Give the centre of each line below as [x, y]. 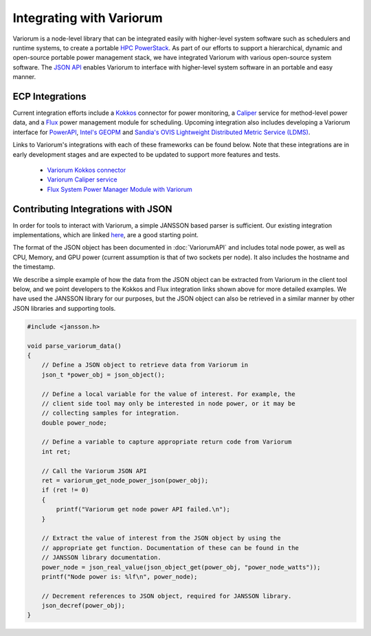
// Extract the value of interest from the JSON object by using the [161, 538]
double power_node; [75, 423]
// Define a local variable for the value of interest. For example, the [168, 394]
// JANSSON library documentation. [101, 558]
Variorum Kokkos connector [87, 170]
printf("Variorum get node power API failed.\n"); [143, 509]
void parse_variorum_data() [74, 346]
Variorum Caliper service [82, 179]
